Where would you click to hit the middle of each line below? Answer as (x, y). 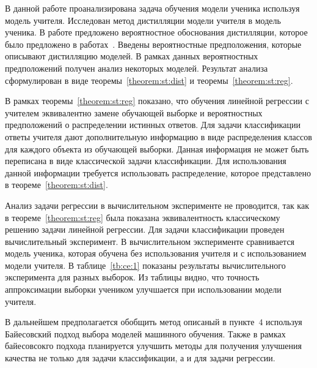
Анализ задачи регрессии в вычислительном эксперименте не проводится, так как (157, 205)
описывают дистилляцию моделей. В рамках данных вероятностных (132, 56)
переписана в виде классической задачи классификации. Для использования (146, 161)
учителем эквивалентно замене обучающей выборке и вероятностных (134, 112)
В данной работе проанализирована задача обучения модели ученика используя (152, 8)
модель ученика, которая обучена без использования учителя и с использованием (156, 253)
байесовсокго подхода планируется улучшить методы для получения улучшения (153, 346)
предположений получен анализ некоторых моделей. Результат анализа (137, 68)
